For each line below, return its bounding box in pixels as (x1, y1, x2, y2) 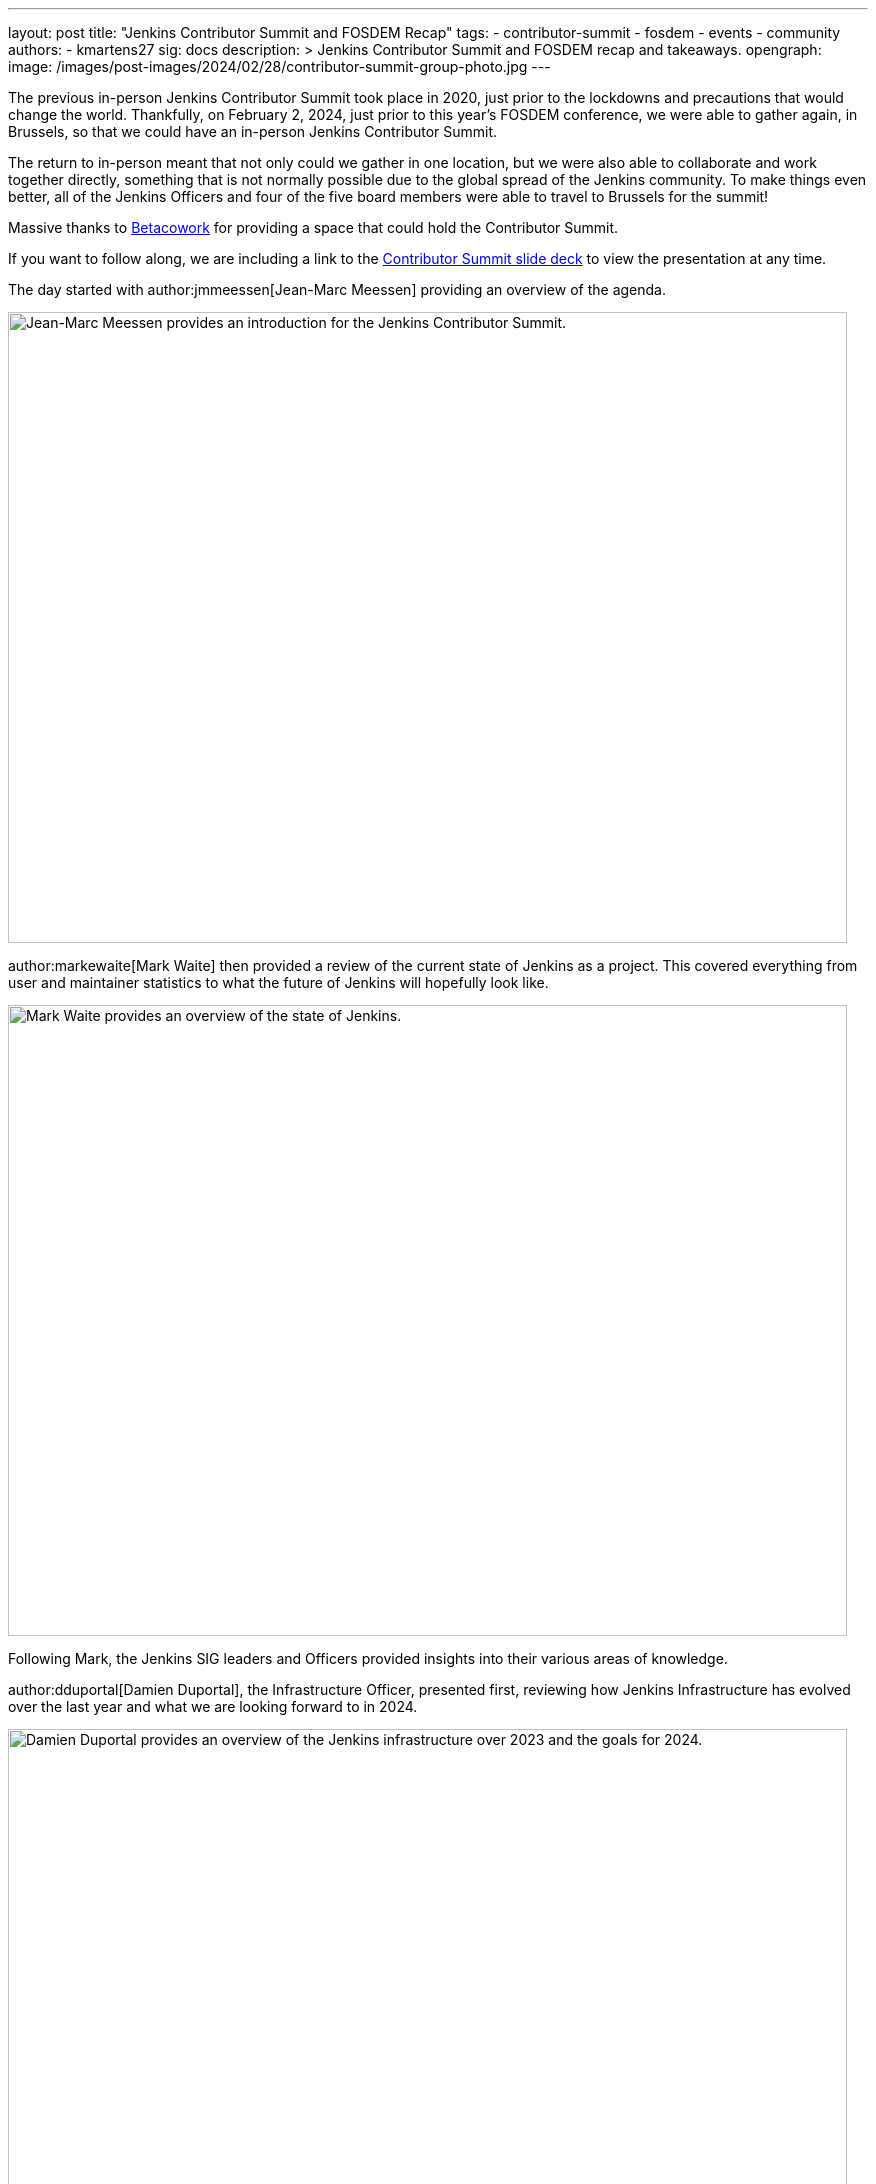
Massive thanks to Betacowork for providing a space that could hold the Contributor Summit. (8, 219, 619, 236)
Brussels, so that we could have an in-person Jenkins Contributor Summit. (8, 123, 498, 140)
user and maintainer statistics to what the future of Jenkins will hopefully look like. (8, 974, 549, 991)
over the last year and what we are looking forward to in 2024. (8, 1698, 418, 1715)
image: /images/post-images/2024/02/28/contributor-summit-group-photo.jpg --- (8, 58, 551, 75)
